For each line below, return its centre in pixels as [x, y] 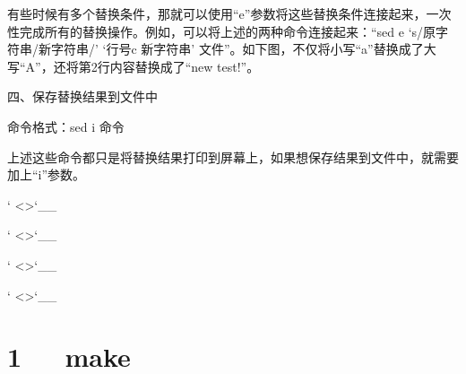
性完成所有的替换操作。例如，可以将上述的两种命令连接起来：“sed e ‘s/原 [222, 31]
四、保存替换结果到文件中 [82, 96]
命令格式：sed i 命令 [66, 126]
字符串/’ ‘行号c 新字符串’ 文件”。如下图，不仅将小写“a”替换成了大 [243, 49]
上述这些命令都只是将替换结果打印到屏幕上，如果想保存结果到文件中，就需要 [233, 157]
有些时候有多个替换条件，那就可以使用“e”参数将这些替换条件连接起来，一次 [229, 13]
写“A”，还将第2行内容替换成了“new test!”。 [134, 66]
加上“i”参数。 [47, 174]
